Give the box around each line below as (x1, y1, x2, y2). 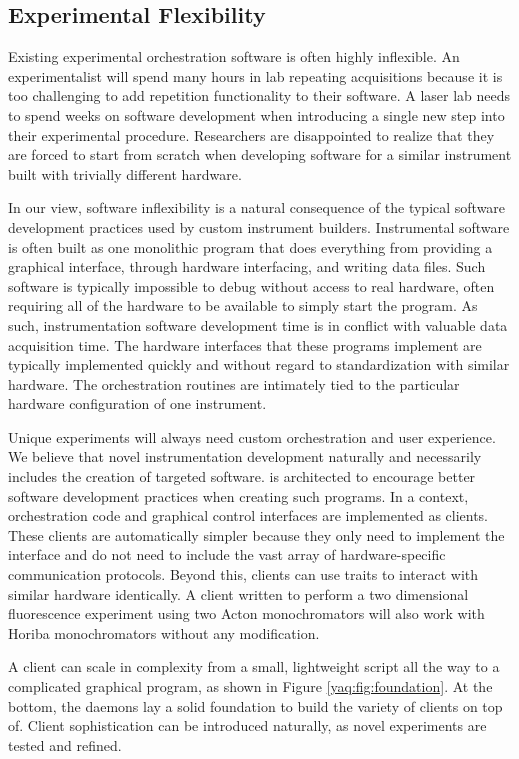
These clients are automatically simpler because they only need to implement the (8, 524, 505, 545)
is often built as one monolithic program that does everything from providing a (8, 236, 493, 257)
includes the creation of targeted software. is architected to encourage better (8, 466, 476, 487)
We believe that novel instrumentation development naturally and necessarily (8, 446, 482, 467)
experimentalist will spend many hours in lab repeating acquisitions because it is (8, 65, 503, 86)
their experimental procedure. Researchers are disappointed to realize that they (8, 124, 495, 145)
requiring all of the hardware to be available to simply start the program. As (8, 295, 478, 316)
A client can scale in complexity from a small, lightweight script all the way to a (8, 656, 500, 677)
